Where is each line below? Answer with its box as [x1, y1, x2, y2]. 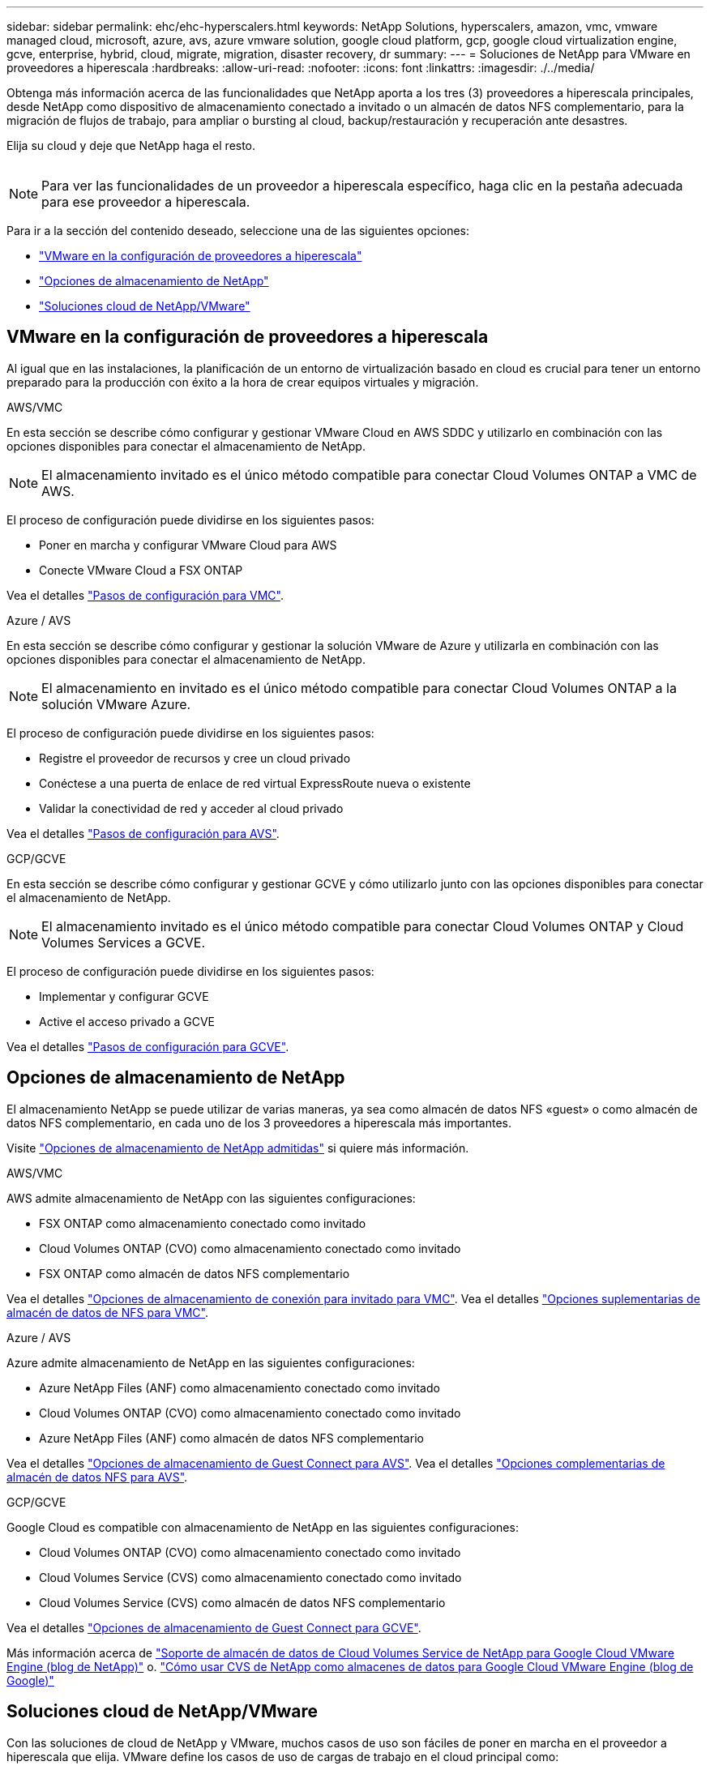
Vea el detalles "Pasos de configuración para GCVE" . [6, 1039, 289, 1054]
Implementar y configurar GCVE [39, 989, 209, 1003]
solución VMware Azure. [41, 695, 191, 712]
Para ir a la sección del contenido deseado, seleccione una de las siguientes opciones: [6, 224, 469, 237]
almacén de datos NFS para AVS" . [6, 1469, 188, 1484]
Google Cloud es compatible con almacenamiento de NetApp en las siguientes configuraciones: [6, 1520, 519, 1534]
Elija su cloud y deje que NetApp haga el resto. [6, 139, 256, 152]
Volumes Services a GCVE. [41, 934, 206, 951]
